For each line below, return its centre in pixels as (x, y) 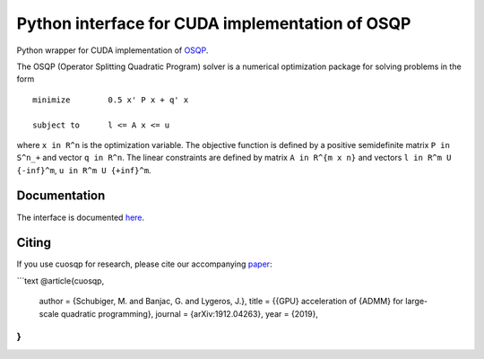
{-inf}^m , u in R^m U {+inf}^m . (84, 170)
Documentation (61, 196)
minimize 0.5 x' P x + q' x (111, 100)
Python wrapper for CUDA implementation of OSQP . (112, 50)
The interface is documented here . (81, 217)
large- (416, 302)
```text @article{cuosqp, (60, 280)
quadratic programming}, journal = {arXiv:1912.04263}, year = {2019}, (189, 313)
